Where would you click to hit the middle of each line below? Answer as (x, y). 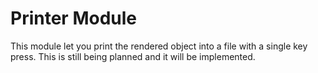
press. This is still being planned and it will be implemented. (133, 56)
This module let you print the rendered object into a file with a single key (159, 46)
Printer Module (73, 18)
